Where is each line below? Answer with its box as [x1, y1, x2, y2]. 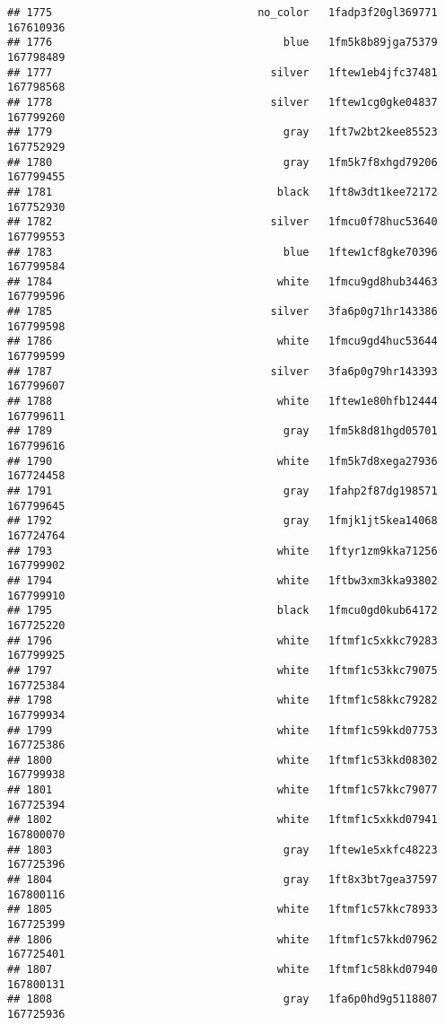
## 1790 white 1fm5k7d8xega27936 [7, 454, 438, 468]
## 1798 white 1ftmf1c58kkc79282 [7, 694, 438, 707]
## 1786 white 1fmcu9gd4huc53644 [7, 335, 438, 348]
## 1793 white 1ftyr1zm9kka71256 [7, 544, 438, 557]
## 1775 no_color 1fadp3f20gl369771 [7, 6, 438, 19]
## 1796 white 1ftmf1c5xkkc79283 [7, 634, 438, 647]
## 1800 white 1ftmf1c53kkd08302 [7, 753, 438, 767]
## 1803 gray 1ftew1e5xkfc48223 [7, 843, 438, 856]
